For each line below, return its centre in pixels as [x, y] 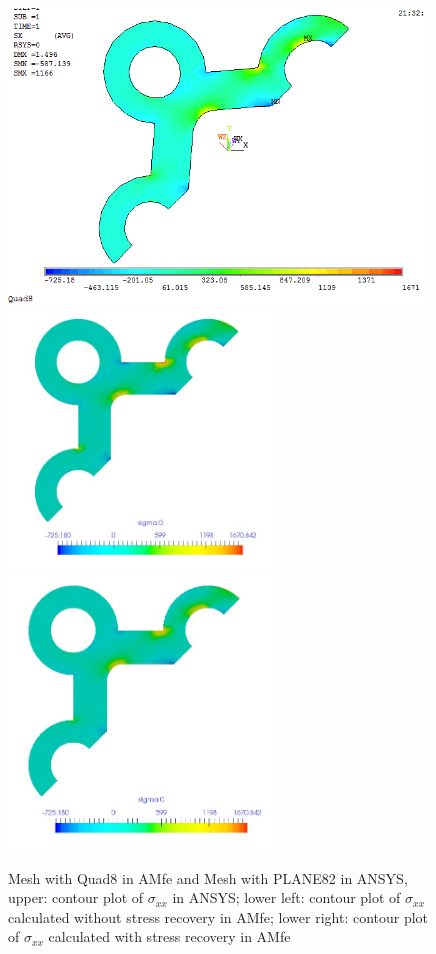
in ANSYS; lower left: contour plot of [286, 897]
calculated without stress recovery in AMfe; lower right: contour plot [218, 916]
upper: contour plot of [76, 897]
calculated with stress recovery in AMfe [169, 936]
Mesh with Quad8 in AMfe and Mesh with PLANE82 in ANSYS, [208, 877]
